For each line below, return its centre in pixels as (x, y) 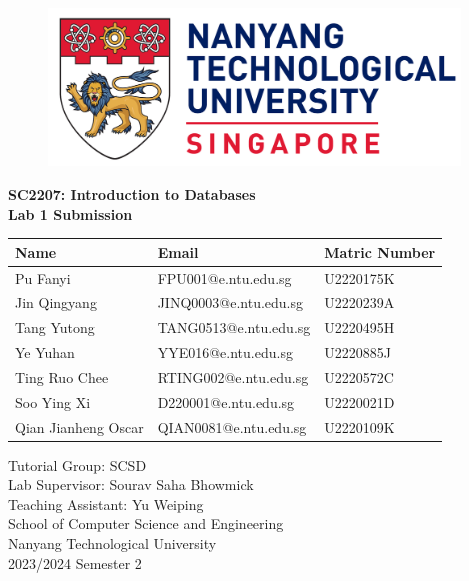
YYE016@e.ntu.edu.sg (225, 352)
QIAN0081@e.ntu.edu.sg (232, 426)
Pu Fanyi (43, 277)
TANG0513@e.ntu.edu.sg (234, 327)
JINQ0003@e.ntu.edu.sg (230, 302)
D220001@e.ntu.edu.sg (226, 401)
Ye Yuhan (45, 352)
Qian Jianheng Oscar (79, 426)
